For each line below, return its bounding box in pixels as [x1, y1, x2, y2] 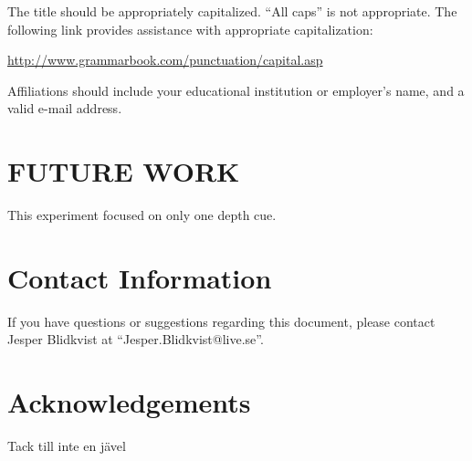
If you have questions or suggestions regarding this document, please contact [7, 311, 435, 330]
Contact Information [7, 258, 272, 296]
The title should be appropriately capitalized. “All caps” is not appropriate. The [7, 2, 457, 20]
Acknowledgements [7, 383, 251, 421]
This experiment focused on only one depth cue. [7, 205, 277, 225]
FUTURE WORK [7, 152, 240, 190]
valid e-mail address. [7, 99, 122, 118]
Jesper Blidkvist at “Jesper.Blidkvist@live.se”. [7, 330, 264, 349]
